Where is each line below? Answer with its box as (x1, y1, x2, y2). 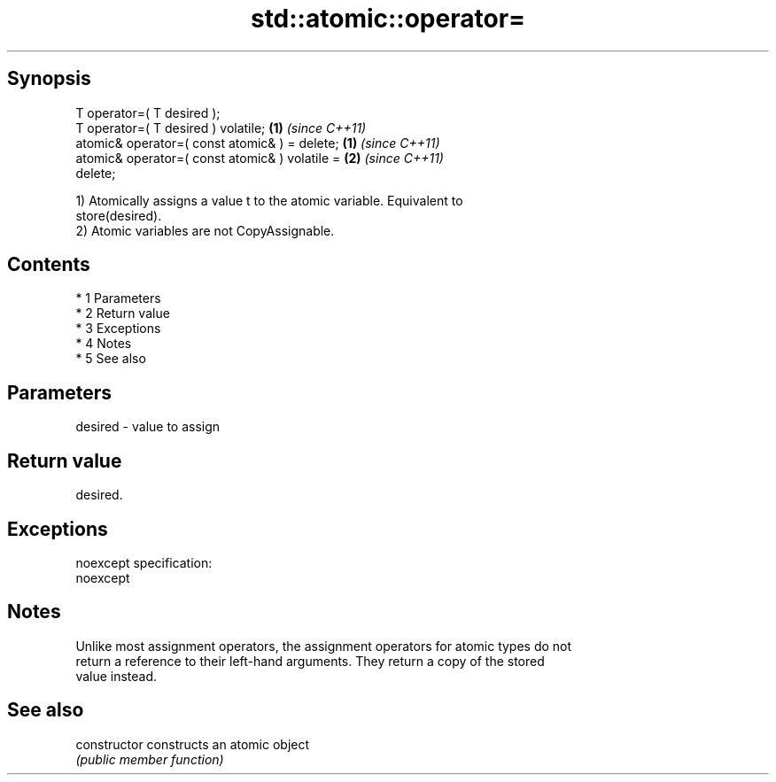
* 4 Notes (75, 336, 132, 352)
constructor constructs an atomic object (75, 736, 310, 752)
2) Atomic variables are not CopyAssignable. (75, 222, 335, 238)
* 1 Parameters (75, 290, 161, 306)
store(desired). (75, 207, 162, 223)
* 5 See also (75, 351, 146, 367)
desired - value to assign (75, 419, 221, 435)
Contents (7, 253, 90, 276)
